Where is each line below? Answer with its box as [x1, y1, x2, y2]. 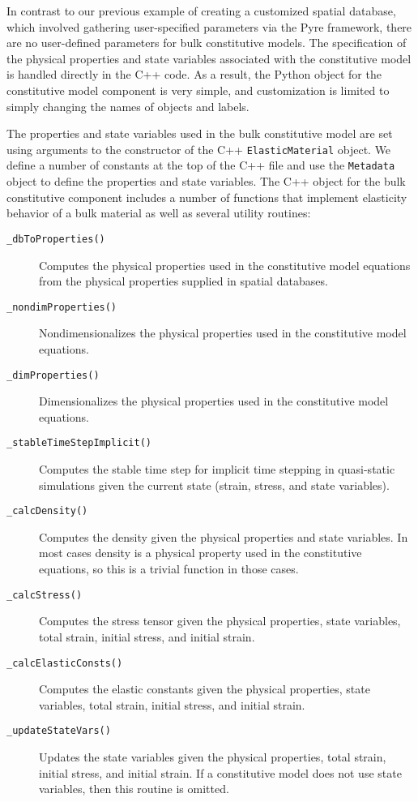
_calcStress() [6, 589, 83, 601]
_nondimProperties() [6, 301, 117, 313]
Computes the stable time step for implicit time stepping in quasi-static [39, 461, 395, 478]
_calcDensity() [6, 505, 88, 517]
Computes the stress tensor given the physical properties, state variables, [39, 612, 401, 629]
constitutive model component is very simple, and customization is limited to [6, 81, 390, 98]
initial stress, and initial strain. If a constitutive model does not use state [39, 764, 402, 781]
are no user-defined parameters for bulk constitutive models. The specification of [6, 34, 407, 51]
